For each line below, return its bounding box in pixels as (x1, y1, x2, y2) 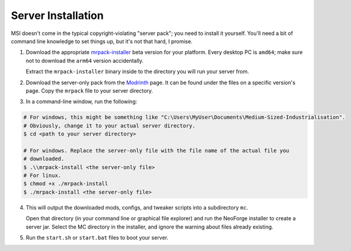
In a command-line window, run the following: (25, 98, 138, 105)
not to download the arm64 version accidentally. (25, 57, 144, 64)
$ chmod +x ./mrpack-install (23, 180, 109, 187)
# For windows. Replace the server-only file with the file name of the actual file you (23, 147, 290, 154)
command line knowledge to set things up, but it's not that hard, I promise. (11, 37, 193, 45)
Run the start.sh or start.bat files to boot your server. (25, 234, 169, 241)
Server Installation (11, 9, 104, 22)
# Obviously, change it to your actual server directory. (23, 122, 196, 129)
